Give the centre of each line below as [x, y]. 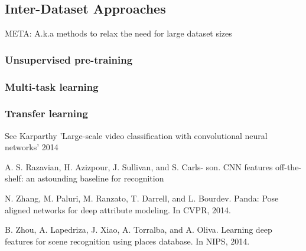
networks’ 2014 [32, 147]
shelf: [14, 178]
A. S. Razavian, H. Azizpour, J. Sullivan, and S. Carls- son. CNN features [139, 166]
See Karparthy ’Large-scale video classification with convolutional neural [136, 135]
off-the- [289, 166]
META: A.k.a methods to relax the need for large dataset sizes [118, 33]
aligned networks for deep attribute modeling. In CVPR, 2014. [118, 209]
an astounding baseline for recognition [95, 178]
